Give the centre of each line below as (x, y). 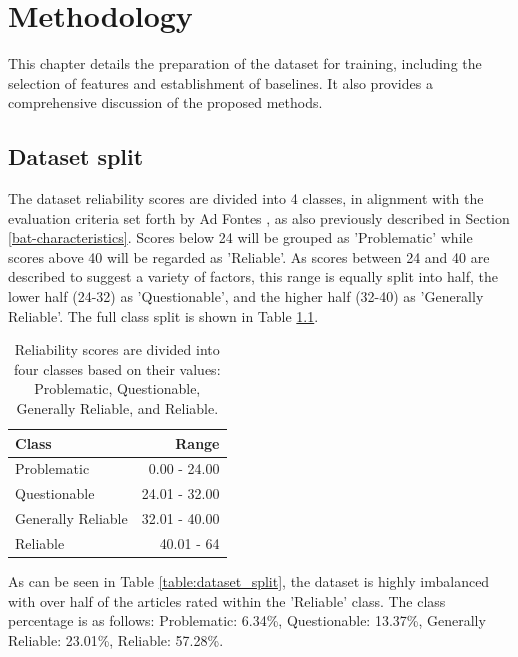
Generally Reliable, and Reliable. (117, 408)
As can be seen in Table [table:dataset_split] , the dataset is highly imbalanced (249, 581)
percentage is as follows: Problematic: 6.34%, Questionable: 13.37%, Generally (247, 620)
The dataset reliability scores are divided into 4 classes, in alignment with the (246, 198)
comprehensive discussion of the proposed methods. (165, 102)
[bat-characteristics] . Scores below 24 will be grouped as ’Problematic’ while (240, 237)
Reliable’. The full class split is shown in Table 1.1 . (163, 315)
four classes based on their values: (117, 368)
